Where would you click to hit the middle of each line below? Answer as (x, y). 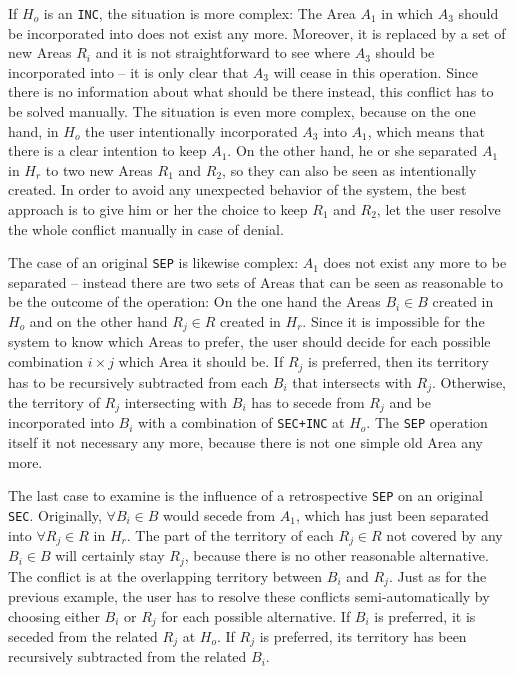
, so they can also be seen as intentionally (349, 169)
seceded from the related (83, 636)
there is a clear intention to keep (107, 150)
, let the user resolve (438, 209)
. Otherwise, (469, 381)
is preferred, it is (425, 615)
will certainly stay (110, 555)
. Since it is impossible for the (393, 321)
